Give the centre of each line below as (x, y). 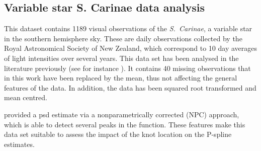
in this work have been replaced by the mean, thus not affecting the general (121, 78)
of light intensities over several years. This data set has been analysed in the (121, 58)
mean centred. (26, 97)
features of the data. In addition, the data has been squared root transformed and (130, 87)
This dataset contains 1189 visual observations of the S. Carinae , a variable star (128, 28)
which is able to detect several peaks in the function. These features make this (125, 124)
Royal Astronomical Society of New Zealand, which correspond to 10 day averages (130, 48)
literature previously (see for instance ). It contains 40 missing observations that (127, 68)
